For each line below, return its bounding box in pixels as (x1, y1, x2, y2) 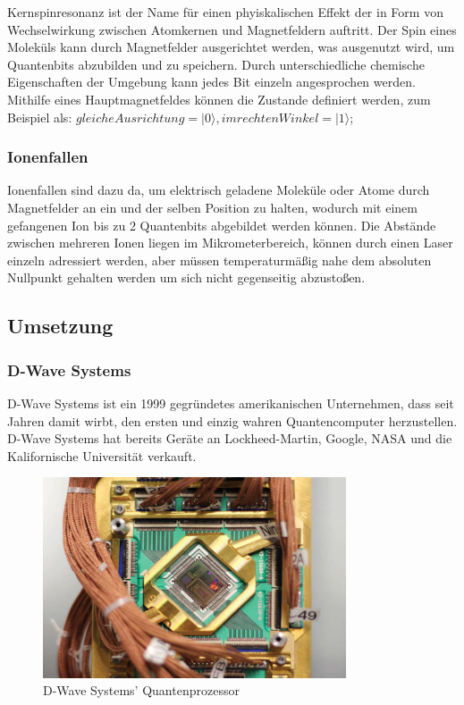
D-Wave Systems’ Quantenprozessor (43, 681, 240, 700)
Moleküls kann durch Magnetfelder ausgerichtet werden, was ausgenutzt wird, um (7, 38, 455, 56)
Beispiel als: (7, 107, 72, 126)
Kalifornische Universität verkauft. (7, 446, 197, 465)
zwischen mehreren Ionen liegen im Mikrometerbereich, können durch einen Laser (7, 233, 453, 252)
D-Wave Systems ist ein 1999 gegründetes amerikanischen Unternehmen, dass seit (7, 393, 454, 412)
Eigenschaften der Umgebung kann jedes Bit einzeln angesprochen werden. (7, 72, 416, 91)
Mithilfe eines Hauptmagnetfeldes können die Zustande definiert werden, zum (7, 89, 431, 108)
